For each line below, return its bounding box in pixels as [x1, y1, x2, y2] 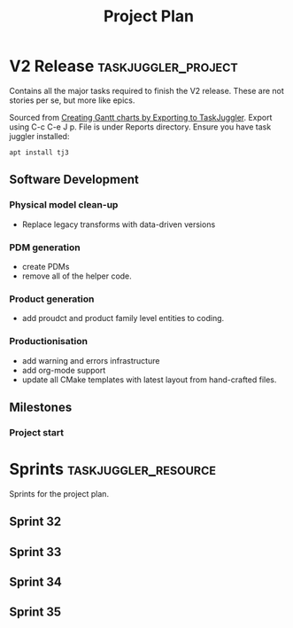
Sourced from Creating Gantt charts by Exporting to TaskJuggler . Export [9, 112, 273, 122]
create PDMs [21, 261, 70, 271]
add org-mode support [21, 365, 106, 375]
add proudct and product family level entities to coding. [21, 313, 225, 324]
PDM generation [9, 241, 81, 254]
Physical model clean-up [9, 199, 119, 211]
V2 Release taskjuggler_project [9, 56, 239, 76]
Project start [9, 426, 65, 438]
